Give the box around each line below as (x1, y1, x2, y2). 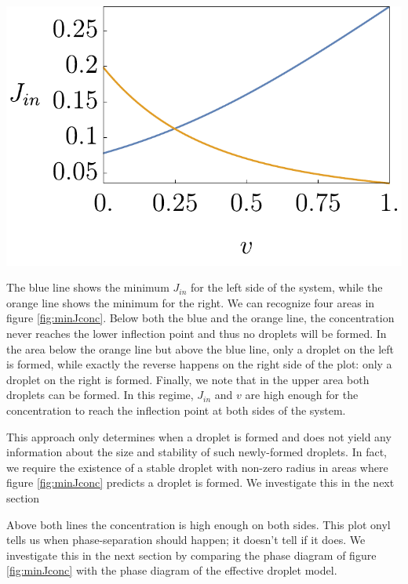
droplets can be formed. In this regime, (6, 386, 194, 403)
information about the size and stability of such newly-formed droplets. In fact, (6, 444, 388, 460)
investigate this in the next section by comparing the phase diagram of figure (6, 546, 377, 563)
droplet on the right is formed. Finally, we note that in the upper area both (6, 371, 370, 387)
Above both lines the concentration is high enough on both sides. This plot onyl (6, 516, 391, 532)
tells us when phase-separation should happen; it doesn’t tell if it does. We (6, 531, 366, 548)
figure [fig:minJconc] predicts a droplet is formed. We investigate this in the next (6, 474, 395, 491)
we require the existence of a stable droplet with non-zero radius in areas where (6, 459, 388, 475)
